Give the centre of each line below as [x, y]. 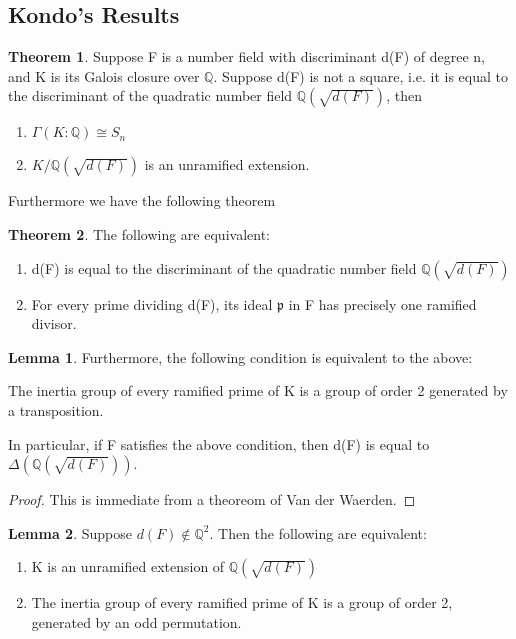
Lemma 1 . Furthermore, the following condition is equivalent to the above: [240, 356]
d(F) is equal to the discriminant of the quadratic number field [224, 267]
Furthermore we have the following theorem [142, 200]
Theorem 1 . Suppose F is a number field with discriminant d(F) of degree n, [246, 56]
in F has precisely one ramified [382, 303]
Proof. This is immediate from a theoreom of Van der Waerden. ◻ [212, 499]
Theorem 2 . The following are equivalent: [139, 233]
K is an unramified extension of [128, 566]
